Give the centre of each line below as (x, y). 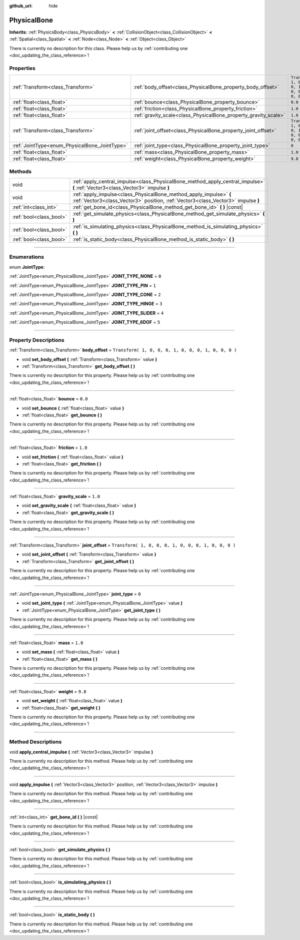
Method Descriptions (35, 742)
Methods (20, 171)
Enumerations (27, 257)
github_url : (21, 6)
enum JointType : (27, 267)
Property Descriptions (37, 340)
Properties (22, 68)
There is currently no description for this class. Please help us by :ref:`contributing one (98, 48)
